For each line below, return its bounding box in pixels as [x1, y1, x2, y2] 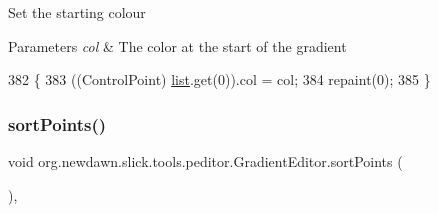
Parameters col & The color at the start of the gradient [8, 35, 347, 56]
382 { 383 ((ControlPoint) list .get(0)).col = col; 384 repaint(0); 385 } [8, 69, 431, 90]
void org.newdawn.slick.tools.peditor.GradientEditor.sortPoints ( [8, 151, 403, 171]
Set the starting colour [8, 2, 146, 22]
